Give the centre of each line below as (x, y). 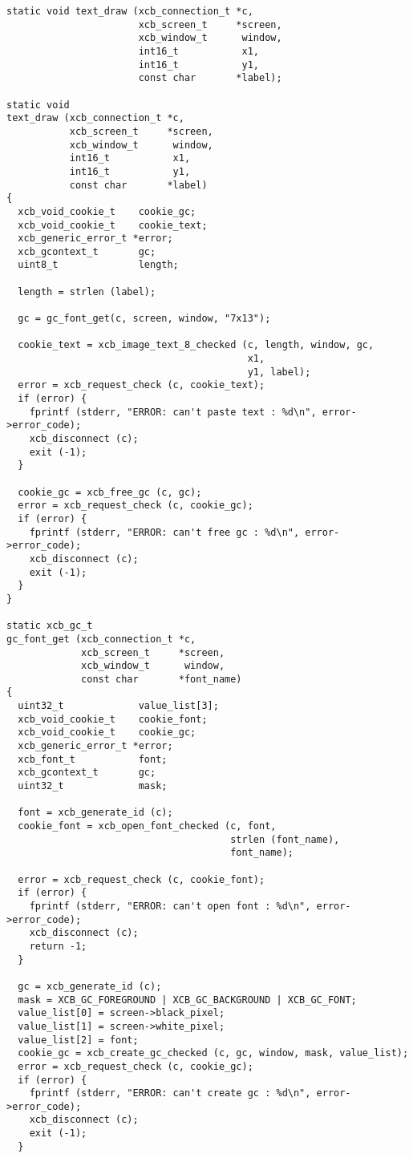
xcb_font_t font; (93, 759)
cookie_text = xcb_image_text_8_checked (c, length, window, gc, (196, 345)
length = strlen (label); (87, 292)
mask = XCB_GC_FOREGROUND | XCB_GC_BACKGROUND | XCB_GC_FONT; (187, 1000)
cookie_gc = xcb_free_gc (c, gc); (110, 492)
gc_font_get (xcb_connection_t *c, (101, 639)
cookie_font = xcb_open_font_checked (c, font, (147, 826)
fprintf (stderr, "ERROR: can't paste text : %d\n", (173, 412)
